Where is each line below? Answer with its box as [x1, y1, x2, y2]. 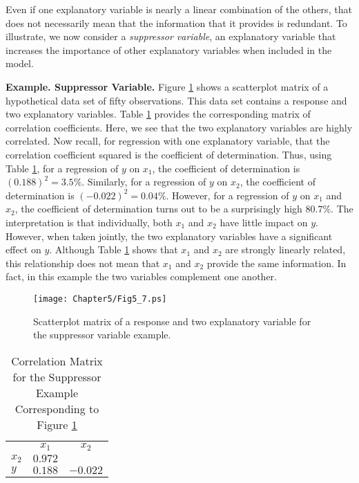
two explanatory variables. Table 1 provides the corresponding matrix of [6, 107, 311, 121]
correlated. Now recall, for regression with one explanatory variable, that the [6, 134, 330, 148]
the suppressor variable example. [33, 327, 171, 342]
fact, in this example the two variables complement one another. [6, 269, 277, 284]
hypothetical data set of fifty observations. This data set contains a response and [6, 93, 347, 107]
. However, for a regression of [166, 188, 289, 202]
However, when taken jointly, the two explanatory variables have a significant [6, 228, 333, 243]
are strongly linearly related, [225, 242, 346, 257]
